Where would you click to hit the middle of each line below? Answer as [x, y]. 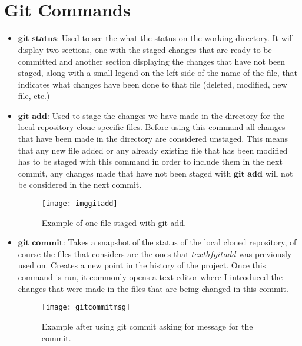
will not [279, 173]
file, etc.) [34, 96]
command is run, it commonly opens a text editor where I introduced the [150, 277]
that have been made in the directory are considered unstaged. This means [153, 139]
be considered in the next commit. [80, 184]
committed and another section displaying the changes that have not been [152, 61]
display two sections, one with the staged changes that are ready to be [145, 49]
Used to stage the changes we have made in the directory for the [168, 115]
